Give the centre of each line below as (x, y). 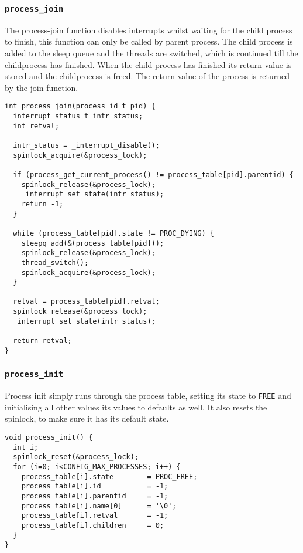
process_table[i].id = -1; (95, 486)
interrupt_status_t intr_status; (78, 116)
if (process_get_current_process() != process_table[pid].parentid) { (153, 174)
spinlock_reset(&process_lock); (76, 457)
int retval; (36, 126)
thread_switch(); (55, 262)
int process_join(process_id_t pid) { (80, 106)
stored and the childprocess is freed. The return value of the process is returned (147, 76)
